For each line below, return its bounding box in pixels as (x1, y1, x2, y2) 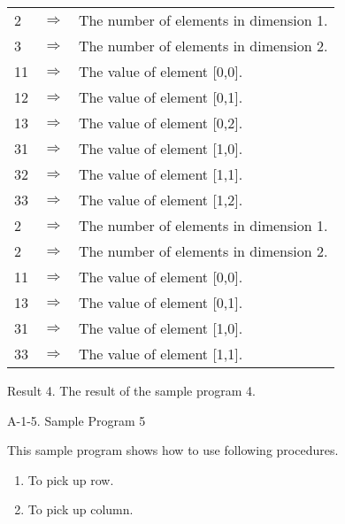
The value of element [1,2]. (78, 189, 243, 210)
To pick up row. (27, 470, 114, 489)
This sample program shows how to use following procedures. (7, 441, 339, 459)
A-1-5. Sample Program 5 (7, 411, 146, 429)
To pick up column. (27, 500, 134, 519)
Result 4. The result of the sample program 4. (7, 381, 256, 399)
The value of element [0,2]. (78, 112, 243, 133)
